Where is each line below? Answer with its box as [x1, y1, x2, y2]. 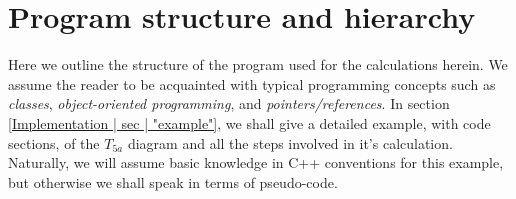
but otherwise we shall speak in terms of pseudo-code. [8, 171, 338, 192]
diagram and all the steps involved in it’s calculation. [127, 132, 453, 153]
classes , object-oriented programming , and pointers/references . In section [8, 93, 450, 114]
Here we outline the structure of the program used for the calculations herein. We [8, 54, 508, 75]
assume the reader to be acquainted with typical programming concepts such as [8, 73, 496, 94]
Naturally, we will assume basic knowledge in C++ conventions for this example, [8, 152, 504, 173]
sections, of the [8, 132, 100, 153]
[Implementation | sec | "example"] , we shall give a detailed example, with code [8, 112, 491, 133]
